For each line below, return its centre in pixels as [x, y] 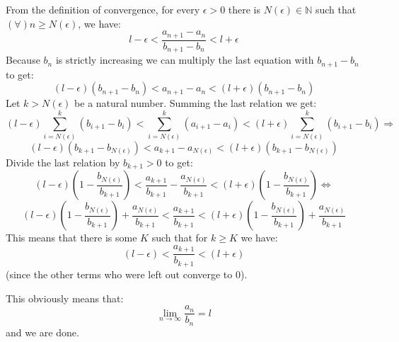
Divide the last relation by [63, 162]
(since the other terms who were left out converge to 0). [127, 274]
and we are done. [42, 332]
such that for [180, 238]
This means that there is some [71, 238]
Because [23, 60]
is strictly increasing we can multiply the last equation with [185, 60]
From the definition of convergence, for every [103, 9]
